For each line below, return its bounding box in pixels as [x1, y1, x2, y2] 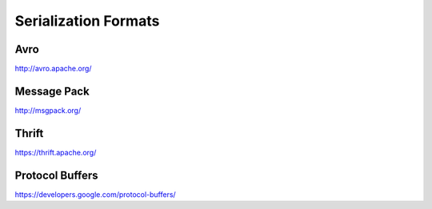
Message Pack [14, 84, 90, 98]
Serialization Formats [14, 12, 160, 30]
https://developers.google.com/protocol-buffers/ [14, 189, 176, 199]
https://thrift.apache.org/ [14, 147, 97, 157]
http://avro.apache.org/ [14, 64, 92, 74]
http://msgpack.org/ [14, 105, 82, 115]
